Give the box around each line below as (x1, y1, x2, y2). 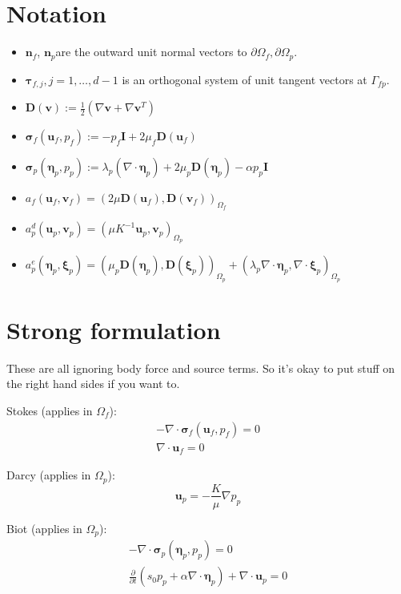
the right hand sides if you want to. (6, 375, 180, 392)
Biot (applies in (6, 519, 82, 536)
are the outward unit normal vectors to (55, 43, 247, 60)
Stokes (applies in (6, 402, 93, 418)
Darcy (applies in (6, 467, 91, 483)
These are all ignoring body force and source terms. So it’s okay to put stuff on (6, 359, 395, 376)
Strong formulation (6, 313, 221, 345)
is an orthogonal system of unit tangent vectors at (122, 71, 367, 87)
